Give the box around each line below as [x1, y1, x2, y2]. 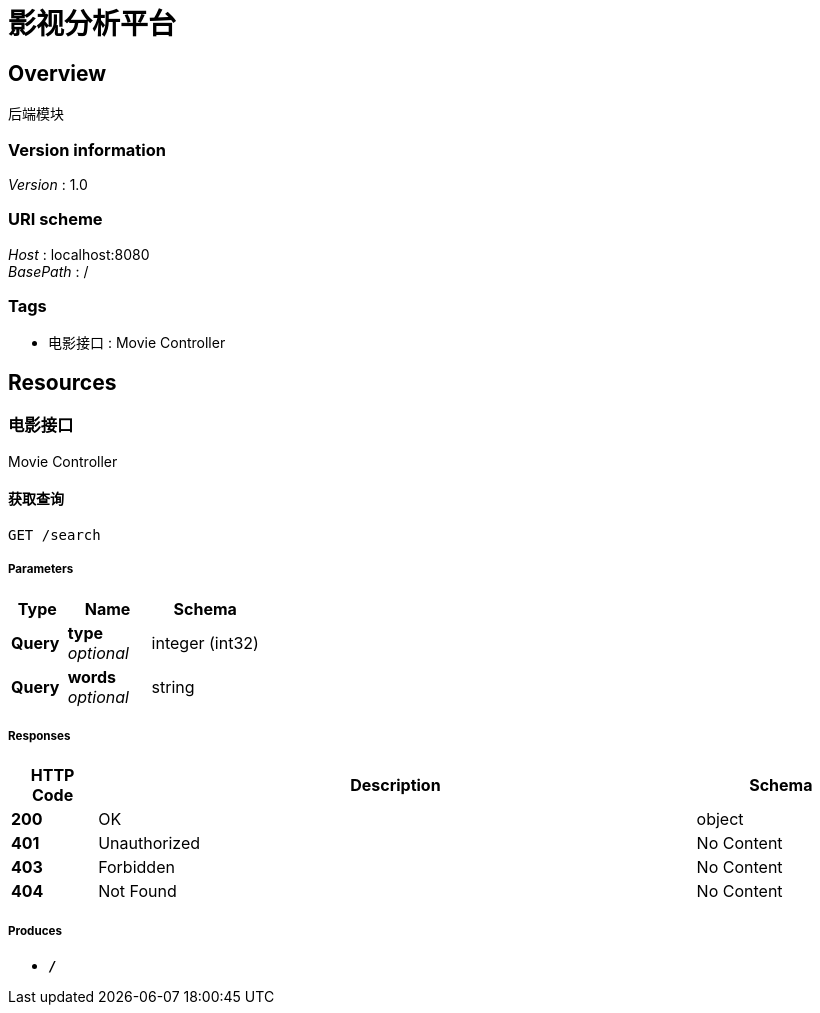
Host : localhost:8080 [8, 245, 150, 263]
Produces [8, 923, 62, 938]
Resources [8, 369, 117, 395]
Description [350, 775, 441, 796]
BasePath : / [8, 262, 89, 280]
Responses [8, 729, 71, 744]
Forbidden [98, 857, 175, 878]
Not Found [98, 881, 177, 902]
